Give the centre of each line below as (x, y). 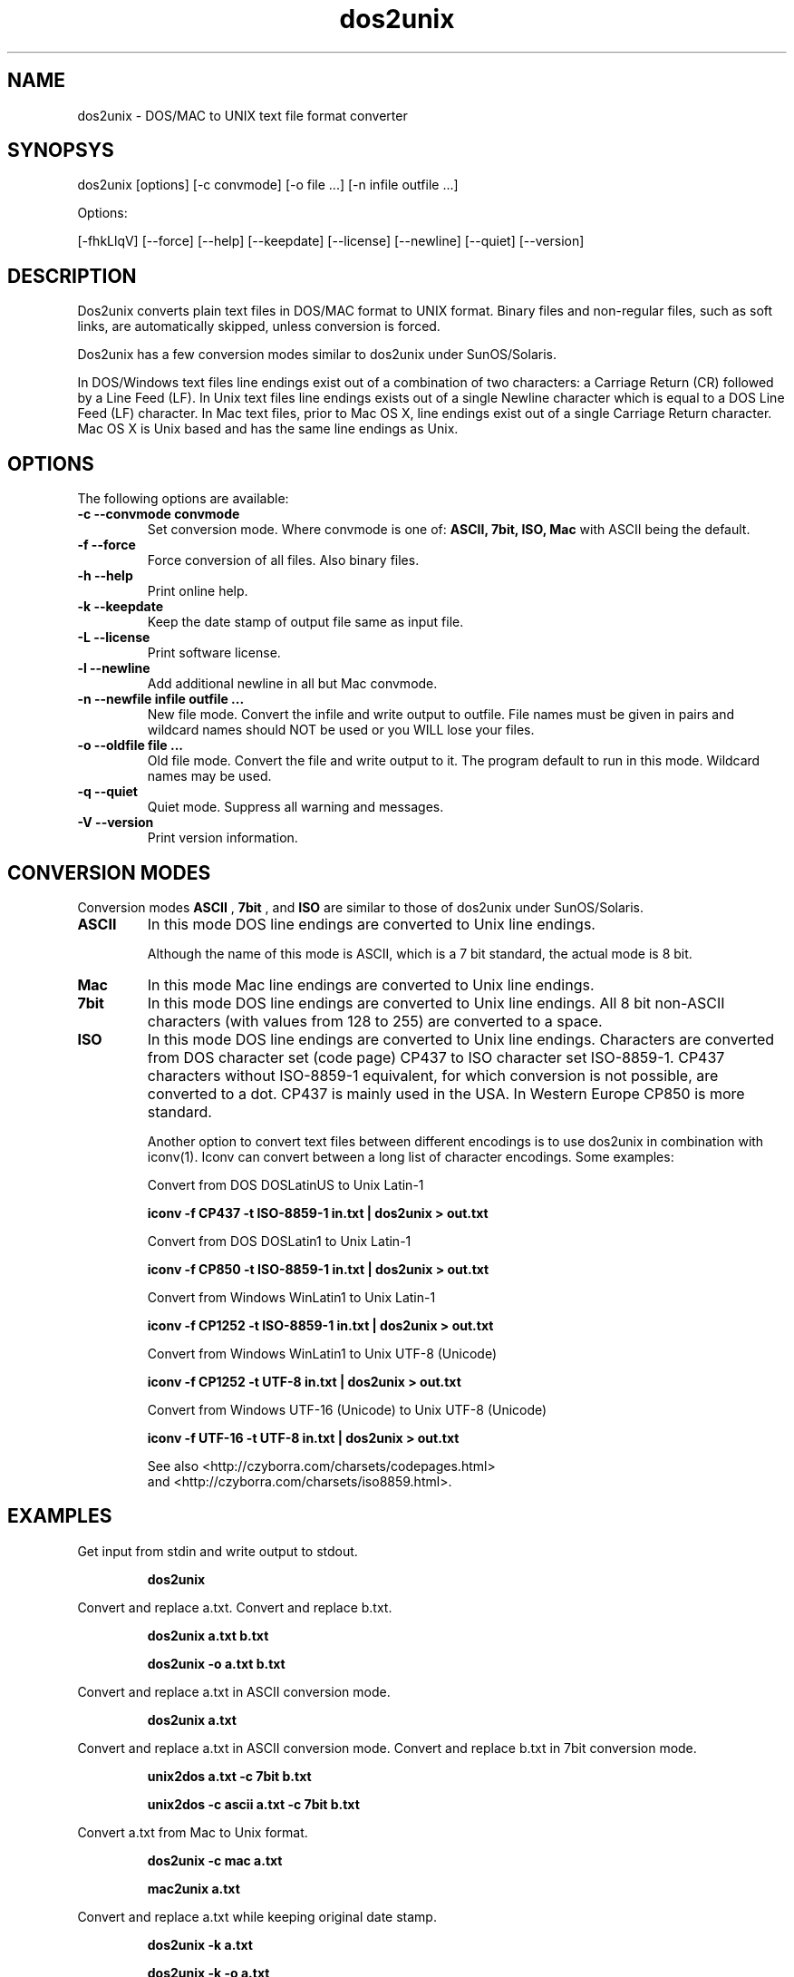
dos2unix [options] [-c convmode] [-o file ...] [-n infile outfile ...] (268, 185)
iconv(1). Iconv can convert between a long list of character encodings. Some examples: (411, 1156)
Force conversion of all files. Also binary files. (283, 560)
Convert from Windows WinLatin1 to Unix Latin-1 (291, 1297)
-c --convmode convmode (159, 514)
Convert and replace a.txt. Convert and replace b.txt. (235, 1607)
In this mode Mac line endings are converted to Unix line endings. (371, 984)
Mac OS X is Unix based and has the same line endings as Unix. (268, 429)
